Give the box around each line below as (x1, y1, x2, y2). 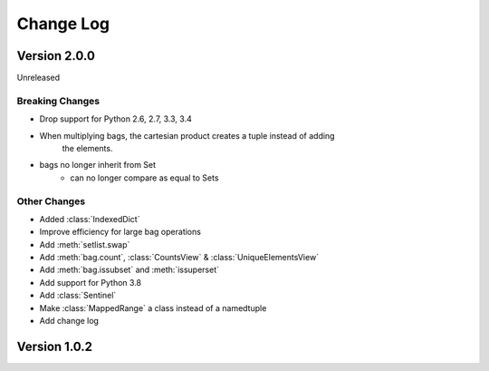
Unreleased (16, 73, 61, 83)
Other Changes (16, 195, 86, 208)
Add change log (39, 316, 100, 327)
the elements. (62, 142, 113, 153)
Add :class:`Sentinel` (39, 290, 117, 301)
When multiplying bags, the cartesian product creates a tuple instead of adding (39, 130, 335, 141)
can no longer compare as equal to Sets (70, 172, 219, 183)
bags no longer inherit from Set (39, 160, 157, 171)
